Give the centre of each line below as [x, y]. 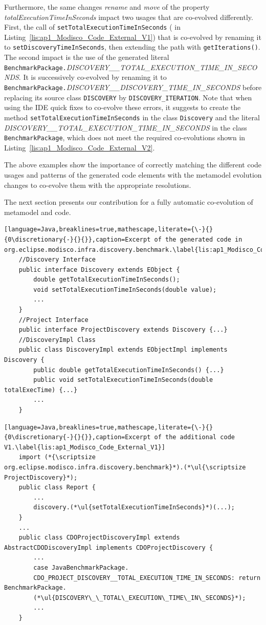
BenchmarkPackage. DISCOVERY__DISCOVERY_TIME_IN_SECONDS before [133, 87]
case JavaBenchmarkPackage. [81, 567]
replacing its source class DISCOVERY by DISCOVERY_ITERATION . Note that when [128, 97]
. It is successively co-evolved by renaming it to [93, 77]
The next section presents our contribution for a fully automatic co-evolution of [129, 202]
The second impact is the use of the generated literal [87, 57]
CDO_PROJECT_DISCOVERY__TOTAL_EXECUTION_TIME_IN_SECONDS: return [147, 578]
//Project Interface [53, 320]
